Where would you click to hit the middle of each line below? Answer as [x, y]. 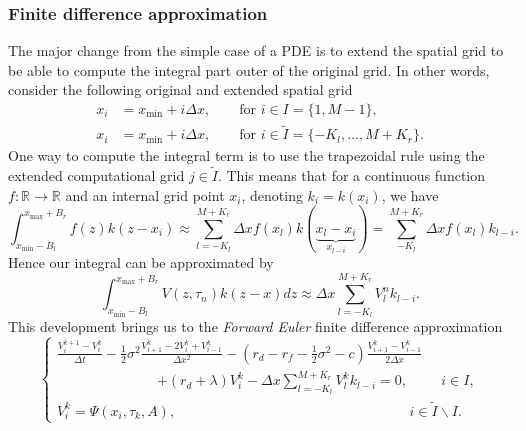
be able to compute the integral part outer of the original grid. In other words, [249, 69]
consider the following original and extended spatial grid [180, 89]
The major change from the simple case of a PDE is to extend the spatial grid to [256, 50]
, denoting [272, 194]
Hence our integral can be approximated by [141, 262]
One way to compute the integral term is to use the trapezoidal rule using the [246, 155]
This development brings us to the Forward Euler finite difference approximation [255, 325]
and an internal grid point [145, 194]
